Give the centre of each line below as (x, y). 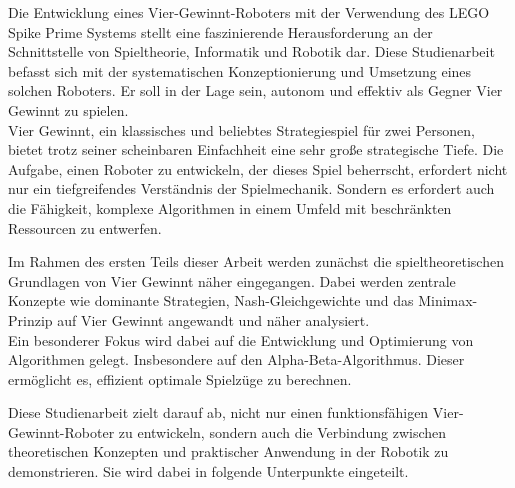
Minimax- (448, 300)
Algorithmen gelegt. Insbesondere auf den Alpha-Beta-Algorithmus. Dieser (236, 359)
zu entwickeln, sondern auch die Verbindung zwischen (282, 431)
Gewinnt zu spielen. (68, 109)
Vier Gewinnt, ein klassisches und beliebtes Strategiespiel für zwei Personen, (241, 129)
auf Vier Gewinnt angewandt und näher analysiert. (213, 319)
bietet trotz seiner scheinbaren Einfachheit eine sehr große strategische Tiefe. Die (256, 149)
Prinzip (30, 319)
